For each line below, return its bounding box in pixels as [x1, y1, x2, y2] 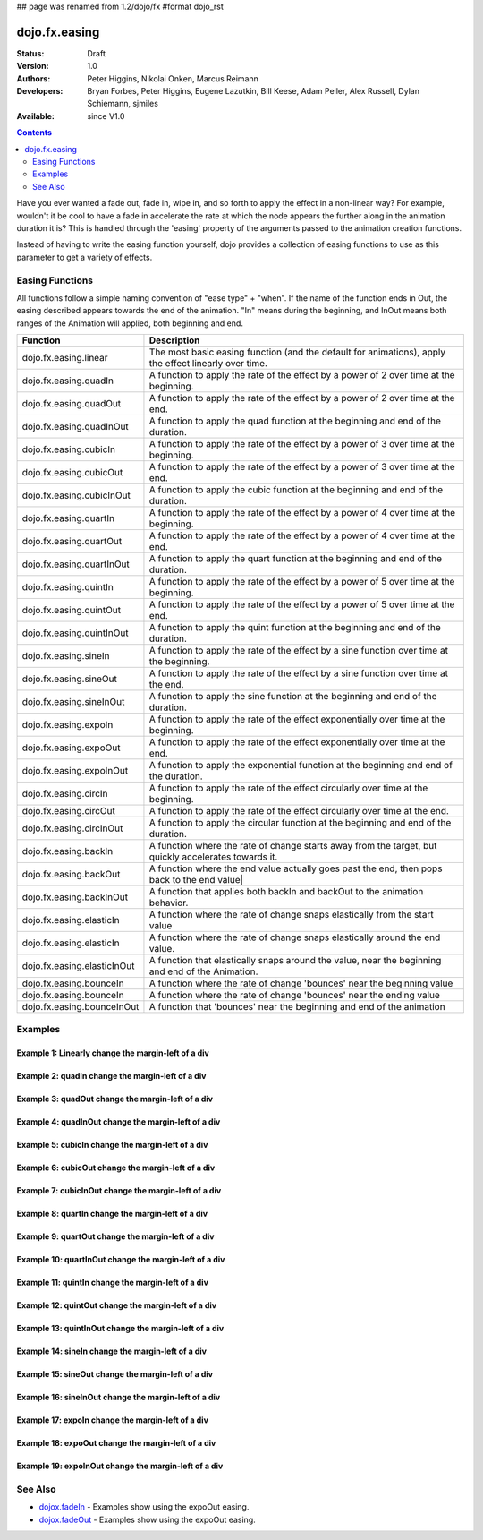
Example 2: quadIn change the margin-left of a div [16, 1071, 207, 1082]
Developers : [16, 86, 64, 97]
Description [148, 334, 200, 346]
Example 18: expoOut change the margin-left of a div [16, 1438, 216, 1449]
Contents [16, 127, 53, 138]
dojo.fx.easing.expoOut [21, 741, 121, 754]
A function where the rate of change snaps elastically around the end [148, 931, 441, 944]
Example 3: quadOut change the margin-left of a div [16, 1093, 214, 1105]
